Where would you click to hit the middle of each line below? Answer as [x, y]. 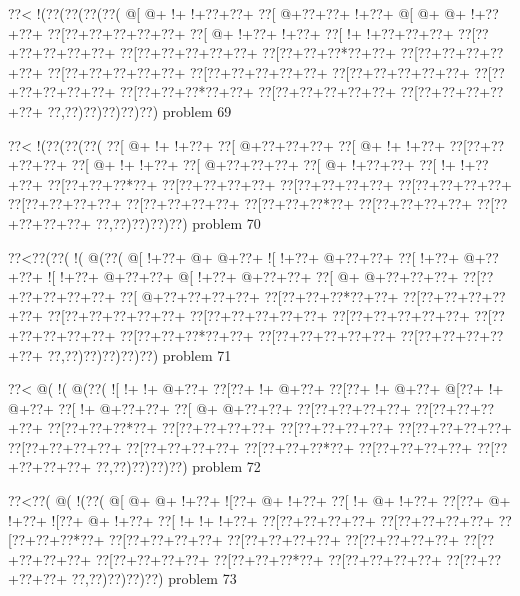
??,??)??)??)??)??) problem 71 [139, 354]
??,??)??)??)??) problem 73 [154, 578]
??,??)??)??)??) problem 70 [178, 222]
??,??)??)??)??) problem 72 [178, 466]
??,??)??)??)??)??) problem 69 [139, 110]
